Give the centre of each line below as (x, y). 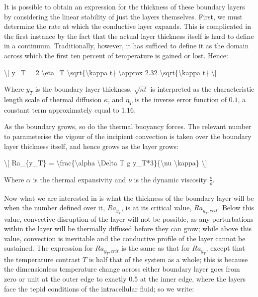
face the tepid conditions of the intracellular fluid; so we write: (99, 288)
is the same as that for (156, 248)
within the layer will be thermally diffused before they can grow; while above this (128, 228)
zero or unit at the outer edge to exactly (65, 278)
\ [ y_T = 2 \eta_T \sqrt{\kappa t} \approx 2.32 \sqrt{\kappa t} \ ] (110, 72)
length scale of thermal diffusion (53, 99)
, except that (225, 248)
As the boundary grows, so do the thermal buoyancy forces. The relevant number (128, 126)
